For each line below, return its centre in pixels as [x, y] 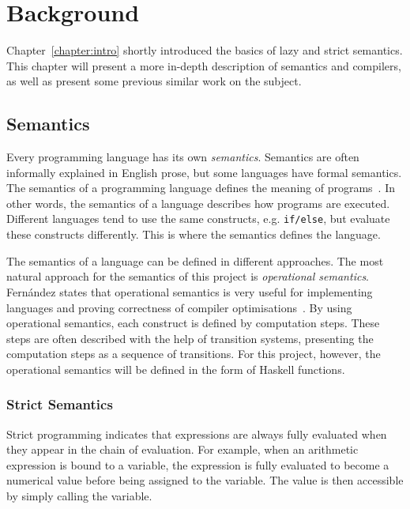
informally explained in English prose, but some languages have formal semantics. [204, 172]
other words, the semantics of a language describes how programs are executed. [198, 203]
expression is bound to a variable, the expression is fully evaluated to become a [198, 464]
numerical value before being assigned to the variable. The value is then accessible [205, 480]
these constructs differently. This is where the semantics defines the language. [194, 234]
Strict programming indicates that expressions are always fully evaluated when [197, 434]
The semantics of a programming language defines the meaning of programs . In [201, 188]
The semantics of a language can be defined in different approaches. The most [195, 260]
